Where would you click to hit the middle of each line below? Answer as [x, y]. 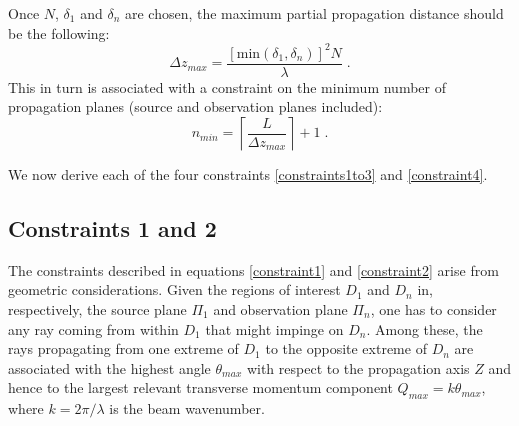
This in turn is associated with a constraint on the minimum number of [227, 86]
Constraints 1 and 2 [112, 227]
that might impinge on [274, 328]
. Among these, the [424, 328]
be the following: [59, 32]
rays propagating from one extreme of [123, 348]
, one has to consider [433, 308]
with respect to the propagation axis [358, 367]
